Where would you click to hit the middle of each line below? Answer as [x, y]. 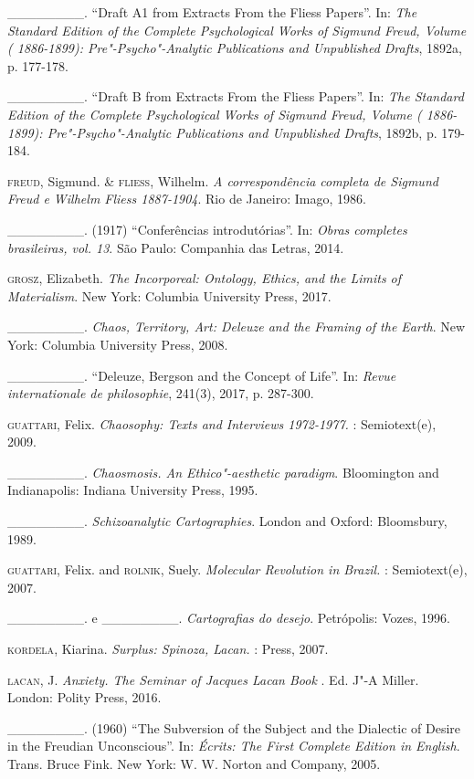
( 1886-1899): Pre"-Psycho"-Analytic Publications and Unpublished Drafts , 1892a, [235, 48]
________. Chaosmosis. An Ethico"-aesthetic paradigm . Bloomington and [223, 472]
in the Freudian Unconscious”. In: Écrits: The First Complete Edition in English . [234, 746]
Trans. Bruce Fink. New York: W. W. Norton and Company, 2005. [194, 763]
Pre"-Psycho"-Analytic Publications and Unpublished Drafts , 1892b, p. [242, 132]
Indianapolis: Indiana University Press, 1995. [133, 490]
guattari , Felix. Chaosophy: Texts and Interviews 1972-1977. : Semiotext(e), [222, 423]
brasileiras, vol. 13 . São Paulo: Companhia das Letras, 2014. [176, 247]
